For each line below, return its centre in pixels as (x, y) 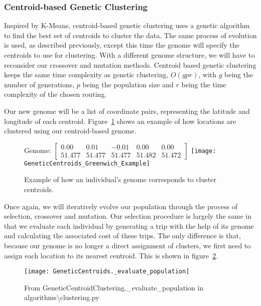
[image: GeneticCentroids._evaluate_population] (107, 272)
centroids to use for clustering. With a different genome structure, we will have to (129, 55)
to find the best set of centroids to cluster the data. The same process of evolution (130, 35)
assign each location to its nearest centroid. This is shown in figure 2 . (111, 255)
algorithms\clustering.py (62, 297)
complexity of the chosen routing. (55, 94)
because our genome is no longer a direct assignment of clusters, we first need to (127, 245)
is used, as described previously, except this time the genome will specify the (122, 45)
